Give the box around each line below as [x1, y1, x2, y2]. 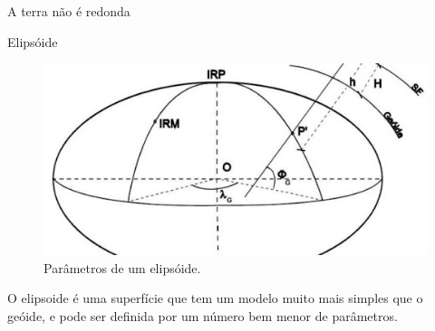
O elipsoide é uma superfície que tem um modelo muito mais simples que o [7, 288, 423, 307]
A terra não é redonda [7, 2, 130, 20]
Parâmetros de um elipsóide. [43, 258, 201, 277]
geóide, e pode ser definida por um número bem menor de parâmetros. [7, 306, 398, 325]
